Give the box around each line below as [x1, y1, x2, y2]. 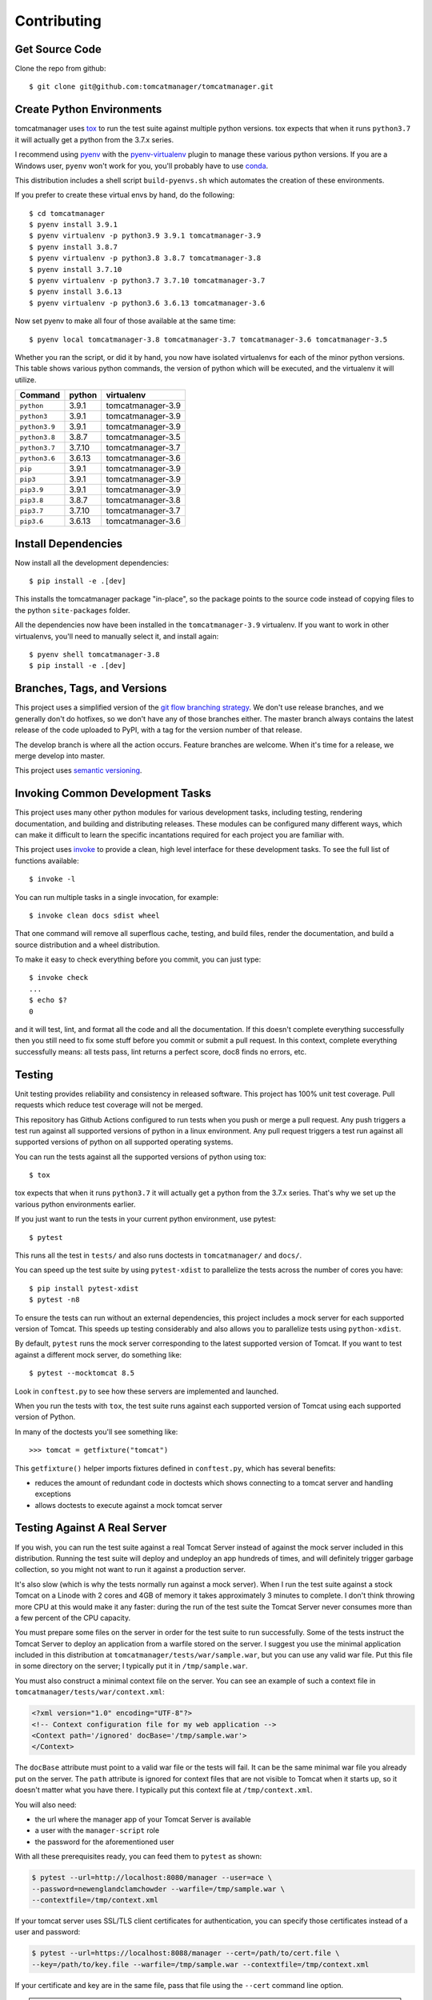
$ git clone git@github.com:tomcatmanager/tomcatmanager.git [29, 82, 274, 91]
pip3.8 [19, 496, 44, 504]
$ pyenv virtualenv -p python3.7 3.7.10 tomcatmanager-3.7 [29, 276, 266, 286]
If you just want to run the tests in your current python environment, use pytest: [14, 1214, 276, 1224]
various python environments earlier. [14, 1199, 136, 1209]
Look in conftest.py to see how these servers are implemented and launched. [14, 1386, 279, 1396]
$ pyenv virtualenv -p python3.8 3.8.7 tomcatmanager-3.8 [29, 254, 262, 263]
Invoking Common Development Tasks [14, 786, 212, 800]
